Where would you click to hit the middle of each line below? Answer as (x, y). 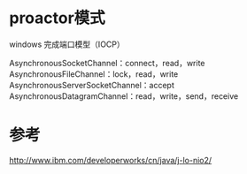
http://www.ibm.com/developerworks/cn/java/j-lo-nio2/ (111, 160)
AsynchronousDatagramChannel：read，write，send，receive (124, 96)
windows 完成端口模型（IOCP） (67, 44)
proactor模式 (58, 18)
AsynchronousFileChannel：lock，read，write (94, 74)
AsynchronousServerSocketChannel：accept (92, 85)
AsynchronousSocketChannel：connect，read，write (107, 63)
